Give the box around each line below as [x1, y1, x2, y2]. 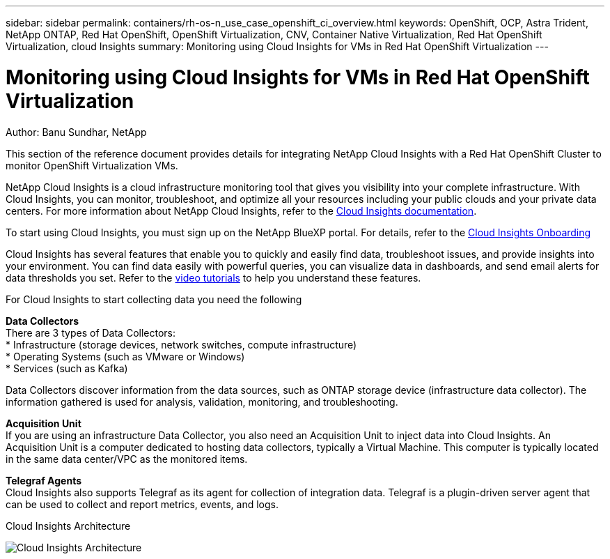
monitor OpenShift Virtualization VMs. [6, 159, 178, 171]
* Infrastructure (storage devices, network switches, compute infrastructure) [6, 338, 357, 351]
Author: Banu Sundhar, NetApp [6, 125, 147, 138]
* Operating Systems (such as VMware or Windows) [6, 350, 245, 362]
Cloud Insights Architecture [6, 519, 131, 532]
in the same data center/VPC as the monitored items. [6, 452, 248, 465]
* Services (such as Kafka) [6, 362, 128, 374]
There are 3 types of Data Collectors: [6, 326, 176, 339]
